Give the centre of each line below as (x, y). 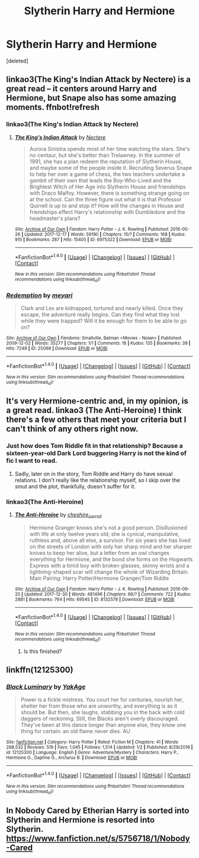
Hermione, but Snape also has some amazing (91, 98)
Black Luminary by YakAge (46, 686)
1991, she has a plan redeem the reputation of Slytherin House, (106, 161)
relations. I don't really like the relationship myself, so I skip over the (97, 480)
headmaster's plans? (55, 218)
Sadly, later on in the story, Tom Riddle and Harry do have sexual (94, 474)
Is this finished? (43, 651)
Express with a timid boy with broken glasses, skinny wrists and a (109, 565)
